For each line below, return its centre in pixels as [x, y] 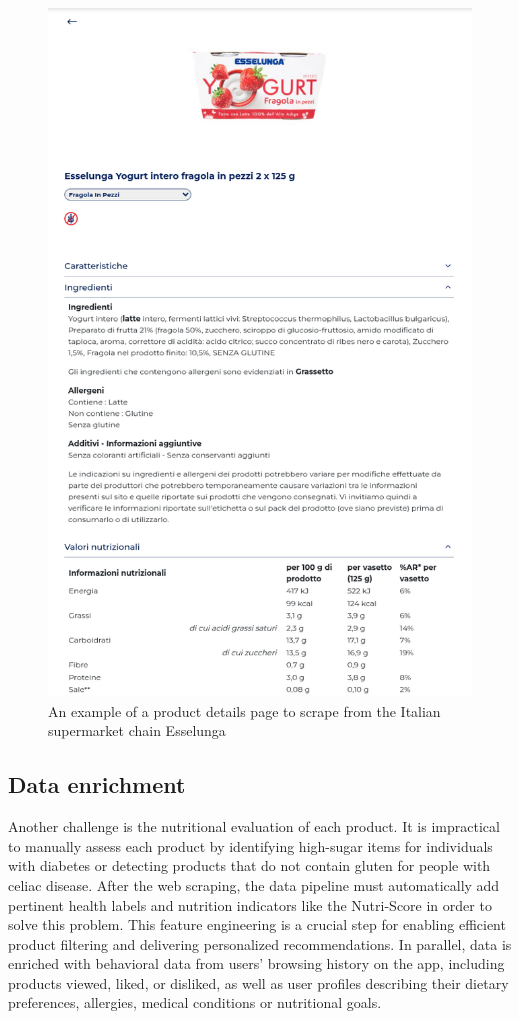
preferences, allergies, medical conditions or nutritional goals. [195, 1002]
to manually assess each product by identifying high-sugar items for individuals [250, 845]
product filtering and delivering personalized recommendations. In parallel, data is [260, 943]
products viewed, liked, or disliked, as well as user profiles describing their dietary [258, 982]
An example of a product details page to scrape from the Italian [244, 710]
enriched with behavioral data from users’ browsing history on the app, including [256, 963]
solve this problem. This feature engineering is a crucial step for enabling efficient [257, 924]
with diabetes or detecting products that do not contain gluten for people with [249, 865]
